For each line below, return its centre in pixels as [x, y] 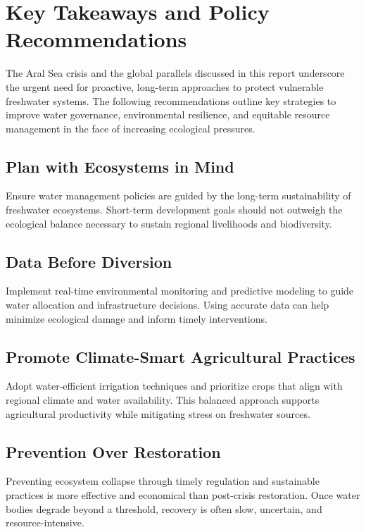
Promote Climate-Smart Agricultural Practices [181, 356]
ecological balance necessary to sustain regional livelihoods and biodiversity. [169, 223]
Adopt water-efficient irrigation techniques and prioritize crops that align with [174, 386]
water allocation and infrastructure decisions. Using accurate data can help [168, 305]
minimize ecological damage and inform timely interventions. [137, 318]
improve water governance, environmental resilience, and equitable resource [168, 115]
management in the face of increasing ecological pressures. [131, 128]
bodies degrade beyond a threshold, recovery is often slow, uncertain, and [164, 508]
